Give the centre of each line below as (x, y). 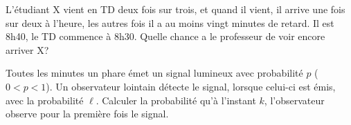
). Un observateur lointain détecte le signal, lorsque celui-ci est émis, (191, 86)
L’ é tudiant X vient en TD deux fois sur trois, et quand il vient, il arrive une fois (175, 9)
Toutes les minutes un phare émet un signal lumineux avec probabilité (154, 73)
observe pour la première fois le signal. (87, 114)
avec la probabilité (45, 100)
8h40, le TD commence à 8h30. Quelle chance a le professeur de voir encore (165, 36)
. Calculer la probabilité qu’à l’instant (176, 100)
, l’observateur (294, 100)
